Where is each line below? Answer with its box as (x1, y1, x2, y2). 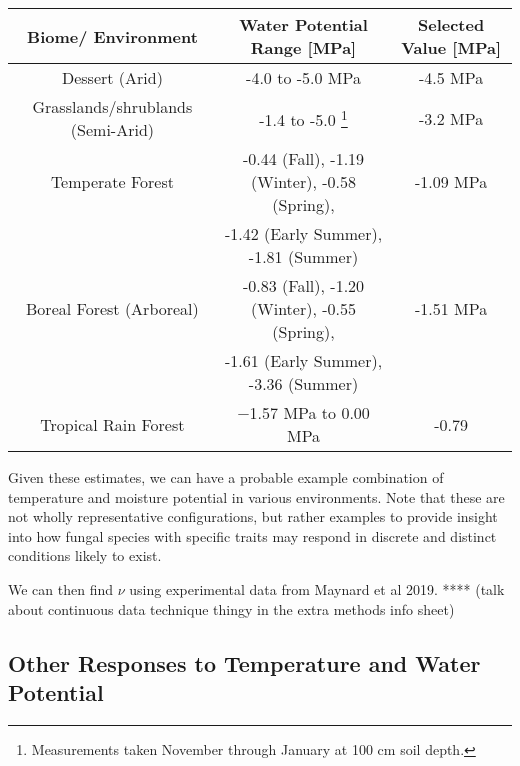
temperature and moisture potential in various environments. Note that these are (8, 486, 505, 507)
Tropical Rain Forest (40, 412, 185, 436)
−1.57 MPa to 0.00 (237, 401, 370, 424)
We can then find (8, 578, 114, 599)
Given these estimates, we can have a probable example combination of (8, 467, 444, 487)
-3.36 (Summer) (248, 372, 359, 395)
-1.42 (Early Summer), (224, 222, 383, 245)
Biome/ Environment (27, 24, 198, 48)
